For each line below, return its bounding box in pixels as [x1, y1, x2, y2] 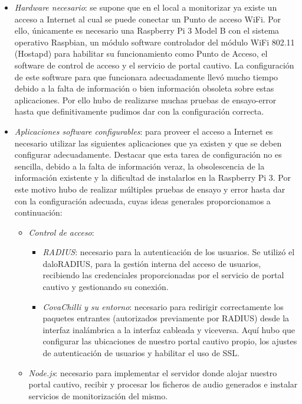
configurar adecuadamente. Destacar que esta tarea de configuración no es [14, 148, 282, 161]
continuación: [14, 206, 63, 219]
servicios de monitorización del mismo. [28, 389, 168, 402]
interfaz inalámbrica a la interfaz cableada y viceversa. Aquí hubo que [42, 323, 296, 335]
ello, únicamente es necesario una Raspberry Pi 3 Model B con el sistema [14, 24, 280, 37]
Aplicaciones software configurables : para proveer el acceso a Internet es [14, 125, 273, 137]
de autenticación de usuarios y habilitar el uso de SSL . [42, 347, 239, 359]
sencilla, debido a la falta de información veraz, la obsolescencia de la [14, 159, 265, 172]
